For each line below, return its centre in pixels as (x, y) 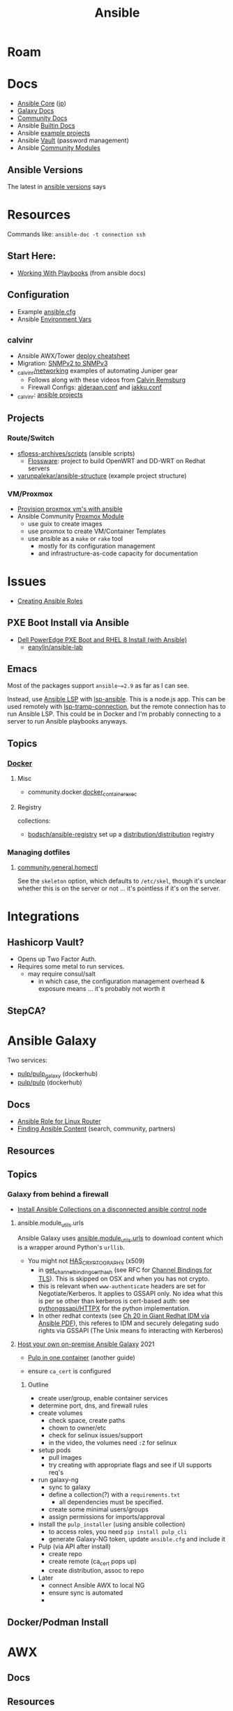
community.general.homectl (58, 867)
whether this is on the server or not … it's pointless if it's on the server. (119, 888)
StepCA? (27, 1011)
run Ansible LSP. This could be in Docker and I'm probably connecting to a (114, 714)
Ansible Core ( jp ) (42, 103)
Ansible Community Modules (59, 148)
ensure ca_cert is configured (69, 1371)
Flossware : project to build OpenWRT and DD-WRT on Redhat (116, 461)
